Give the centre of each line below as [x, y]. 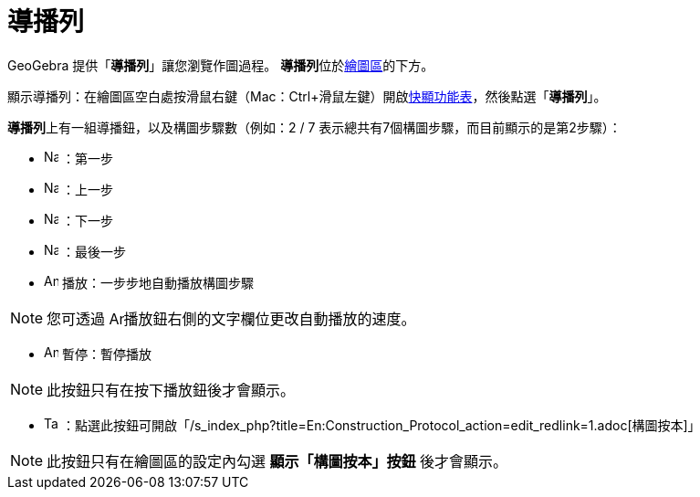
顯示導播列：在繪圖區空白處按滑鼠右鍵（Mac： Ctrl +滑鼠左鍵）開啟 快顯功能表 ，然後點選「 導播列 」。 [307, 96]
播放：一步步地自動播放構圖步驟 [157, 282]
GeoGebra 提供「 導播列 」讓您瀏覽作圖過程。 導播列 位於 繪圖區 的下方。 [221, 65]
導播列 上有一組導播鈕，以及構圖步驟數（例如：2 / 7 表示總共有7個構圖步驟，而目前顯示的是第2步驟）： [314, 127]
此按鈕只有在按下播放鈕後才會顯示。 [171, 390]
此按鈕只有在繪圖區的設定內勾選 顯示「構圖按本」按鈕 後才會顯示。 [277, 461]
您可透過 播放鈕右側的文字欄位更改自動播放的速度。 [231, 318]
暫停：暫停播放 [106, 354]
